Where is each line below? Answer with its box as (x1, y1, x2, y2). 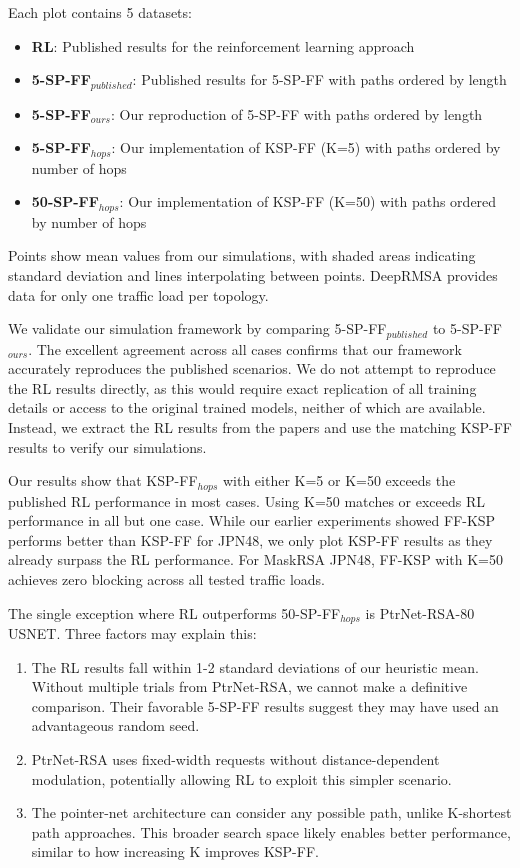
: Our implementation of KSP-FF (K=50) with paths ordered (119, 191, 497, 212)
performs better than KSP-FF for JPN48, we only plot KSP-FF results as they (8, 529, 493, 550)
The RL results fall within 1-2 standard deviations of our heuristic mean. (31, 656, 479, 677)
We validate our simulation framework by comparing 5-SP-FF (8, 318, 387, 339)
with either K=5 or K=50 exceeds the (222, 470, 456, 491)
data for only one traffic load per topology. (8, 284, 269, 305)
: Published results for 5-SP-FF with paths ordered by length (132, 69, 507, 90)
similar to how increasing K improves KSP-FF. (31, 841, 319, 862)
